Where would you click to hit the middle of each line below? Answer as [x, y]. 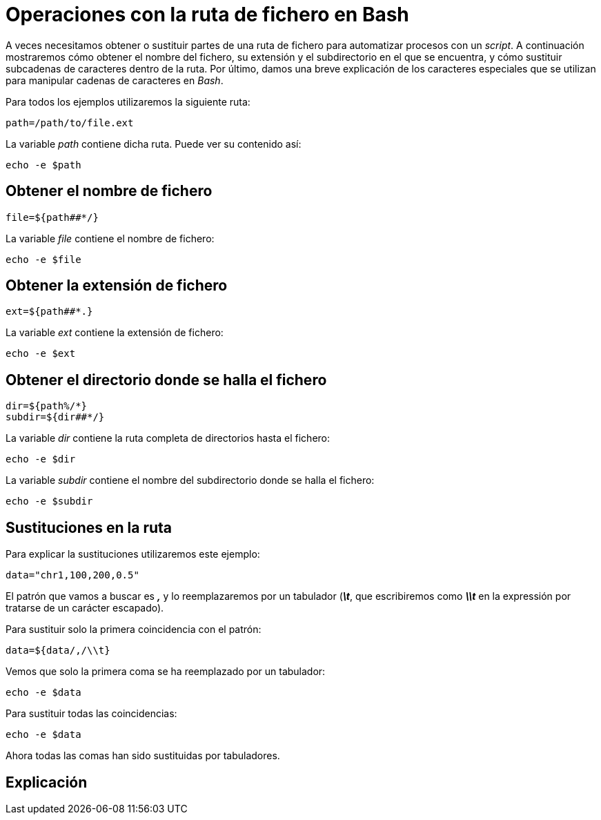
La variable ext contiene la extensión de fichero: [115, 333]
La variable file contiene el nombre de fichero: [110, 238]
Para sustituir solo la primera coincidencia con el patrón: [134, 629]
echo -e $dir [41, 459]
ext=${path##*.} [49, 312]
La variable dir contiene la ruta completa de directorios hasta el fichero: [168, 438]
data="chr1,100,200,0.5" [72, 575]
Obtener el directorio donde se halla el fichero [166, 380]
